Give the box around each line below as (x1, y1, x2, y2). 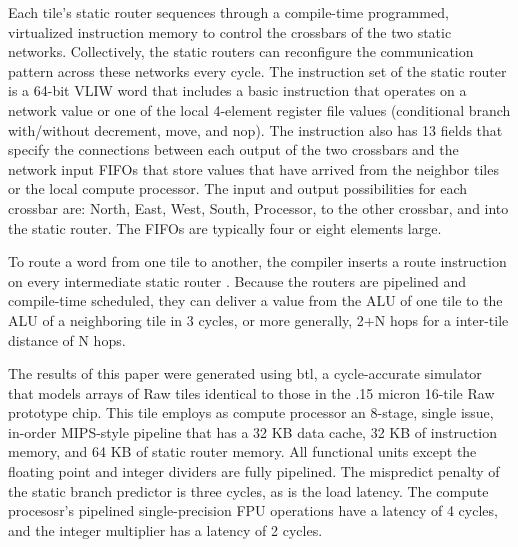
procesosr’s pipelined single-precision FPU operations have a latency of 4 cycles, (8, 500, 498, 521)
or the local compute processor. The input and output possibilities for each (8, 178, 468, 199)
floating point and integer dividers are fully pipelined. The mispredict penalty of (8, 461, 500, 482)
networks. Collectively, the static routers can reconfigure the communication (8, 41, 474, 62)
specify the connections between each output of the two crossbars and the (8, 139, 459, 160)
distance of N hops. (8, 329, 126, 350)
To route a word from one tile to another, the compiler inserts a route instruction (8, 251, 507, 272)
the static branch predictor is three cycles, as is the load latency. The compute (8, 480, 489, 501)
